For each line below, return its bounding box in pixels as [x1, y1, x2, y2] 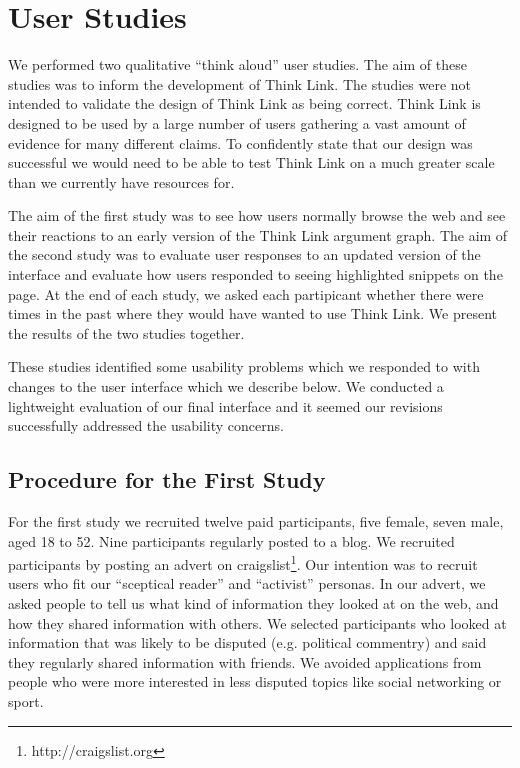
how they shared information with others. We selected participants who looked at [8, 612, 507, 633]
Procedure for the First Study [8, 464, 326, 495]
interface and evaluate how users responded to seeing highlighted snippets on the [8, 264, 503, 285]
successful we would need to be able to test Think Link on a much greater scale [8, 152, 495, 173]
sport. [8, 691, 44, 712]
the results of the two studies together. [8, 322, 245, 343]
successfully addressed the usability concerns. [8, 415, 284, 436]
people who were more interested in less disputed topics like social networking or [8, 671, 502, 692]
